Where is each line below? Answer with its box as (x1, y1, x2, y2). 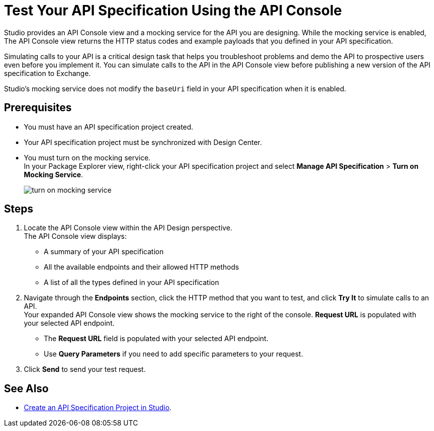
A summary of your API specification (44, 247, 164, 256)
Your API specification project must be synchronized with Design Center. (24, 138, 262, 146)
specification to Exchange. (4, 69, 91, 77)
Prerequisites (4, 101, 72, 114)
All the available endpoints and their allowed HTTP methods (44, 263, 239, 272)
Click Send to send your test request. (24, 365, 146, 374)
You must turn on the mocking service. (24, 153, 151, 162)
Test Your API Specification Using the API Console (4, 2, 342, 19)
